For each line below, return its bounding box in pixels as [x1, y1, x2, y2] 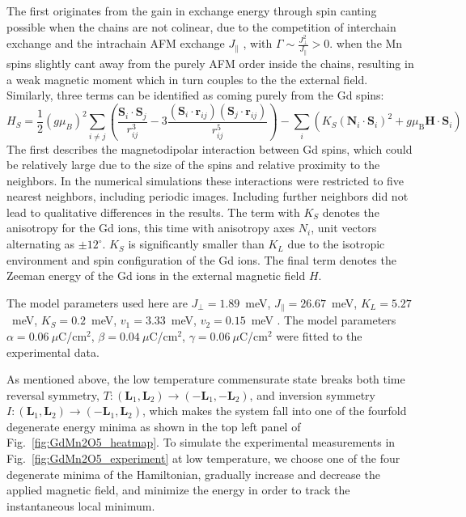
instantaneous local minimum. [6, 497, 155, 514]
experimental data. [6, 343, 100, 360]
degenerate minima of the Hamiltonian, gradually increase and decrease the [6, 465, 380, 482]
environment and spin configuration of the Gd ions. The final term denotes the [6, 251, 396, 268]
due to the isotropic [287, 235, 385, 252]
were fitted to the [276, 327, 362, 344]
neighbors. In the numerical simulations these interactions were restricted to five [6, 172, 405, 189]
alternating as [6, 235, 75, 252]
